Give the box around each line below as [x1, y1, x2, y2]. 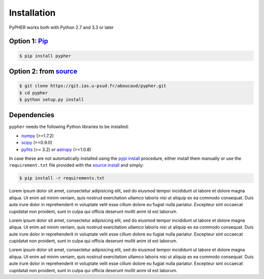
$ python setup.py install [19, 97, 84, 102]
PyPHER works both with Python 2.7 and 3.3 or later [9, 24, 114, 30]
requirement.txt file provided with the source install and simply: [9, 162, 144, 168]
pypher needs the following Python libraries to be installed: [9, 124, 129, 129]
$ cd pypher [19, 90, 48, 95]
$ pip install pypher [19, 53, 71, 59]
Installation [9, 7, 56, 18]
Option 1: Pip [9, 37, 48, 45]
